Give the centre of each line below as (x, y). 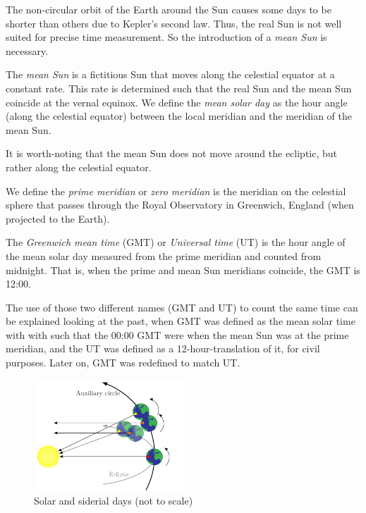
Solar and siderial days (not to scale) (114, 501)
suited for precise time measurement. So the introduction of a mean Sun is (166, 37)
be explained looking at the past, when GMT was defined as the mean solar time (181, 321)
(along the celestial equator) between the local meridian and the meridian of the (179, 116)
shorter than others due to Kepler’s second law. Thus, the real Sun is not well (174, 23)
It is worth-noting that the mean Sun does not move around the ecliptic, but (172, 153)
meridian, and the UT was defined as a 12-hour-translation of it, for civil (163, 348)
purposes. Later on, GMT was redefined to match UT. (123, 363)
